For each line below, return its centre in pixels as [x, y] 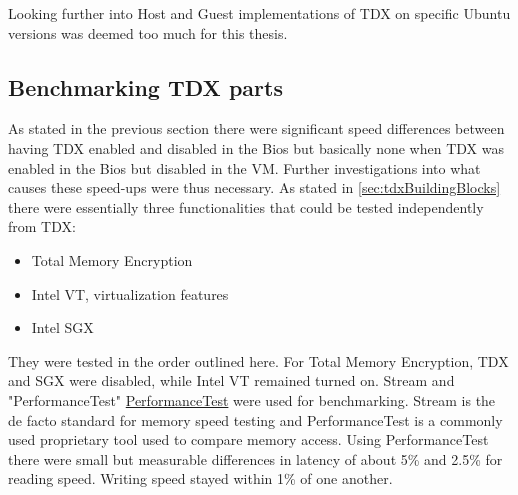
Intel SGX [62, 327]
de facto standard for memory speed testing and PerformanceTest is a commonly [255, 419]
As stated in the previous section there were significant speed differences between [256, 128]
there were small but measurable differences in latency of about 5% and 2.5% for [255, 458]
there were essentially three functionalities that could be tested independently [246, 206]
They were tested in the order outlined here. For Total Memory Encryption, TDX [258, 360]
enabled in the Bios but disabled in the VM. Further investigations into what [244, 167]
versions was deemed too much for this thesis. [148, 32]
